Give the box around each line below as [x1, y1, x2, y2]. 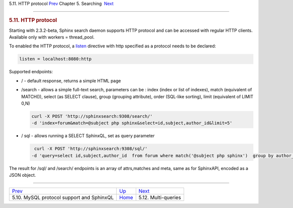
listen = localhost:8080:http [19, 56, 92, 62]
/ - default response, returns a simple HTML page [21, 78, 121, 83]
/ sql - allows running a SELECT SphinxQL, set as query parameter [21, 133, 155, 139]
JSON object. [9, 172, 36, 178]
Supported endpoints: [9, 69, 53, 75]
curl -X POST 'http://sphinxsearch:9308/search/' [31, 113, 153, 119]
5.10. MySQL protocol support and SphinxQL [12, 194, 114, 201]
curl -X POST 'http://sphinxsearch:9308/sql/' [34, 146, 147, 151]
